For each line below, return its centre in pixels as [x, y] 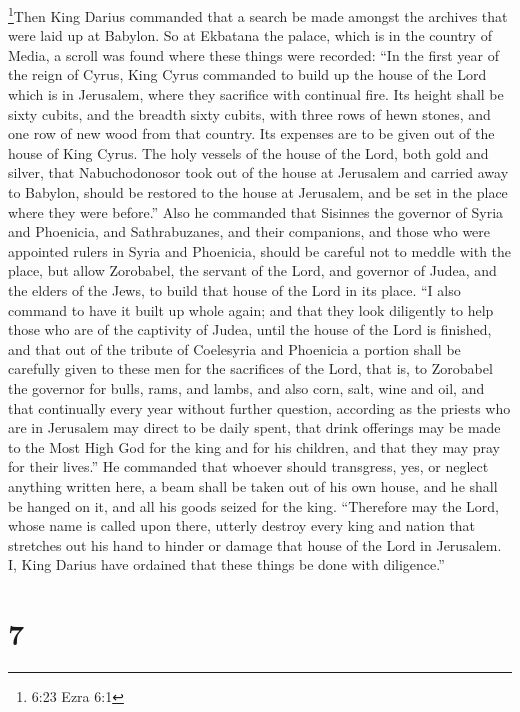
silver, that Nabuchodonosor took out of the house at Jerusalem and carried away [258, 172]
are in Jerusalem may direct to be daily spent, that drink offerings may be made [254, 427]
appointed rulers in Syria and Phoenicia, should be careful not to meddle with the [260, 250]
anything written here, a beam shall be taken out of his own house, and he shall [253, 485]
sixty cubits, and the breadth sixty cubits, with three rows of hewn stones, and [249, 113]
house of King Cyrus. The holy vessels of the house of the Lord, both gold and [248, 152]
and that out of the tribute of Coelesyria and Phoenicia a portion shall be [234, 348]
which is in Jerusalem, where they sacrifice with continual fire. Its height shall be [256, 94]
